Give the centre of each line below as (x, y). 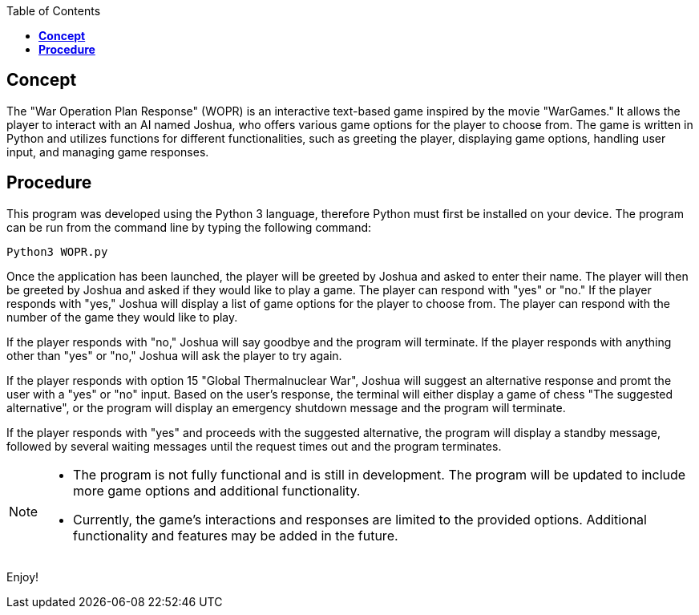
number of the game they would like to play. (122, 317)
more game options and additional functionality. (217, 490)
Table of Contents (54, 11)
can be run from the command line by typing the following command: (189, 227)
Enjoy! (23, 577)
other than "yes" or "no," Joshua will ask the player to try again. (174, 355)
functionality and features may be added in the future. (236, 535)
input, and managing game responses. (108, 152)
